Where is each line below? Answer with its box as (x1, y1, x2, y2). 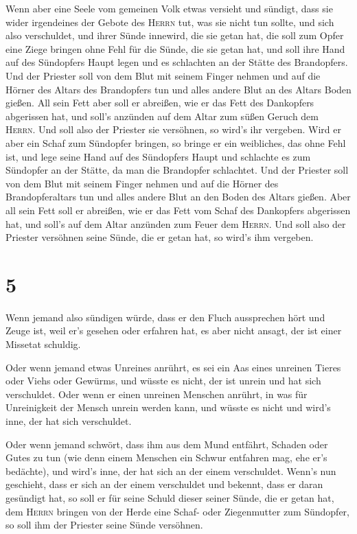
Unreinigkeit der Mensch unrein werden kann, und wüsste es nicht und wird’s (5, 400, 331, 415)
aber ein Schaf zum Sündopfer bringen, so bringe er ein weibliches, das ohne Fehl (5, 135, 346, 150)
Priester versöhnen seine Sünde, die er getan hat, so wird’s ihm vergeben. (5, 230, 314, 244)
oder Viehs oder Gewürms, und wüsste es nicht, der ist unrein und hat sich (5, 373, 321, 388)
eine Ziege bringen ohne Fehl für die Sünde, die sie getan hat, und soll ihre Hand (5, 41, 345, 56)
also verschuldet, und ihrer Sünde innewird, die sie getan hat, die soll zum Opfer (5, 28, 344, 43)
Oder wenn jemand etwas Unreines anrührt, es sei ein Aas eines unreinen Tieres (5, 360, 341, 374)
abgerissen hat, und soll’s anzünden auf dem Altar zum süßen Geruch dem (5, 108, 319, 123)
